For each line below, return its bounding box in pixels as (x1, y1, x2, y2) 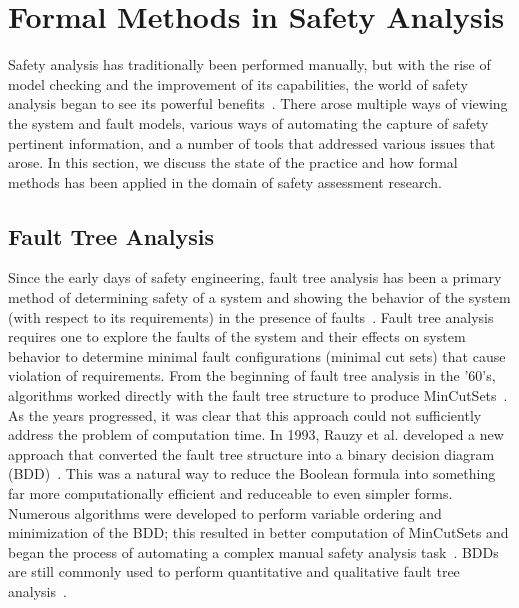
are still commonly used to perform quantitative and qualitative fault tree (8, 561, 460, 582)
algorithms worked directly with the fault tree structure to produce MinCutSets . (8, 385, 508, 406)
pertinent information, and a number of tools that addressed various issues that (8, 132, 496, 153)
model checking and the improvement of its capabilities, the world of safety (8, 73, 468, 94)
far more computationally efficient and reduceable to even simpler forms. (8, 483, 453, 504)
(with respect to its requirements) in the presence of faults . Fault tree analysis (8, 306, 494, 327)
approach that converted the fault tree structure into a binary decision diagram (8, 443, 495, 464)
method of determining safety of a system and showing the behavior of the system (8, 287, 511, 308)
